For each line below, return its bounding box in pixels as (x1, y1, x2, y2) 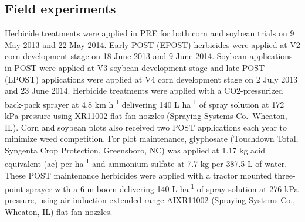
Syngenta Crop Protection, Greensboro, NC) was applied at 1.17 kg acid (5, 144, 265, 156)
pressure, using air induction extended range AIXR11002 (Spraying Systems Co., (5, 194, 296, 206)
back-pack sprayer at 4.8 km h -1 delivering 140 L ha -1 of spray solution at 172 (5, 96, 284, 110)
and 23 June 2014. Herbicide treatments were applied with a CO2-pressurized (5, 84, 283, 97)
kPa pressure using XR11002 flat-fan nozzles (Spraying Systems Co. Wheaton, (5, 110, 287, 122)
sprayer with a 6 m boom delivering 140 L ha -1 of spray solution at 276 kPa (26, 181, 299, 194)
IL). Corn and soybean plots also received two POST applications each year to (5, 121, 287, 133)
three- (274, 169, 296, 181)
